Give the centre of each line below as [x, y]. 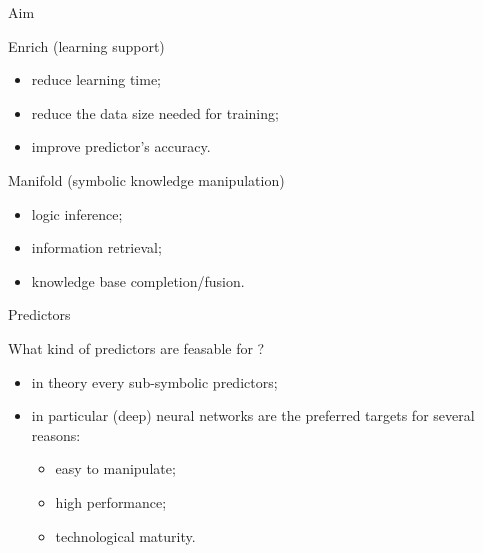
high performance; [111, 501]
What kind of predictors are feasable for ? [136, 347]
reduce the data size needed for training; [155, 112]
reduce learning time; [96, 79]
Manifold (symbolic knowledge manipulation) [146, 179]
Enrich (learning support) [86, 45]
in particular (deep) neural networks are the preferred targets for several [253, 415]
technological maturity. [125, 535]
